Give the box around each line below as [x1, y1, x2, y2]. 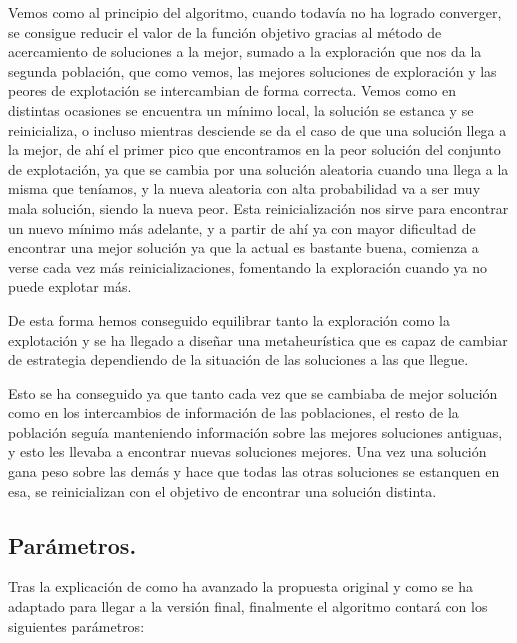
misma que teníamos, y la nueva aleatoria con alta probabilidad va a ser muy [8, 178, 481, 199]
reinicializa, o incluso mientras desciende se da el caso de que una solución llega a [8, 119, 507, 140]
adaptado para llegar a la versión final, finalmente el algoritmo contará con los [8, 596, 488, 617]
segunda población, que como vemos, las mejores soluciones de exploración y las [8, 60, 497, 81]
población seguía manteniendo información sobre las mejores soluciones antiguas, [8, 421, 503, 442]
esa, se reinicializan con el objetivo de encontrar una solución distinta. [8, 480, 437, 501]
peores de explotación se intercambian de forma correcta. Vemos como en [8, 80, 456, 101]
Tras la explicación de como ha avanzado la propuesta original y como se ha [8, 576, 474, 597]
